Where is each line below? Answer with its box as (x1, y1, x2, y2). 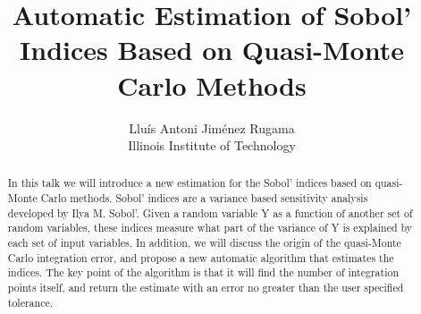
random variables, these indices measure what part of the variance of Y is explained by (7, 220, 413, 235)
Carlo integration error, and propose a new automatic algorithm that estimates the (7, 250, 394, 265)
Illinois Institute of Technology (128, 136, 296, 155)
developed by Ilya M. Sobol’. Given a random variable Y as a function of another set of (7, 205, 413, 220)
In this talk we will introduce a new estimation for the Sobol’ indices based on (7, 175, 372, 191)
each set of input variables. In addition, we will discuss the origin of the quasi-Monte (7, 235, 401, 250)
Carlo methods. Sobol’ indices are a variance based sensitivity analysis (40, 191, 368, 206)
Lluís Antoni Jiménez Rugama (129, 118, 295, 137)
